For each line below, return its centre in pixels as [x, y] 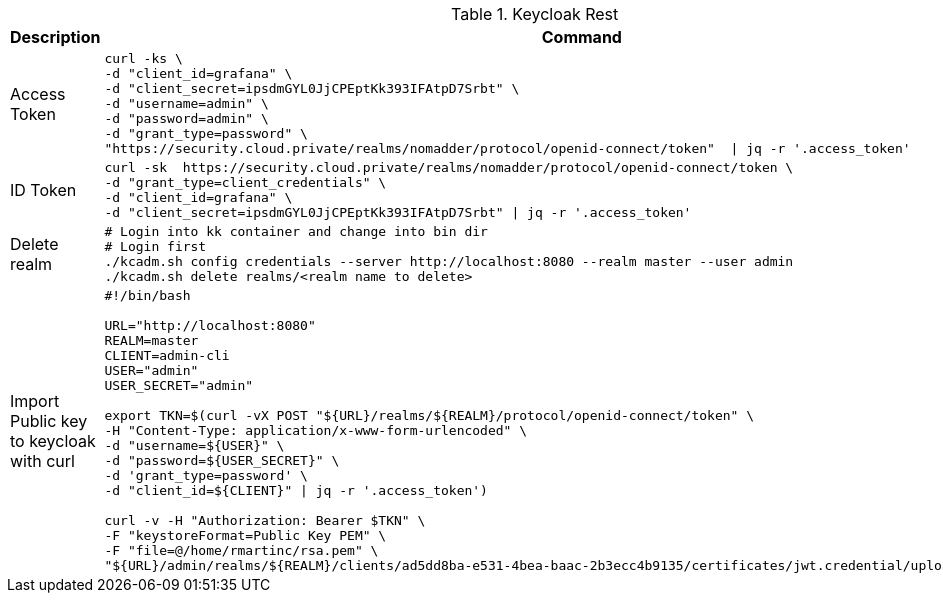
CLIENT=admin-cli [167, 355]
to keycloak [53, 440]
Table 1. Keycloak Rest [535, 14]
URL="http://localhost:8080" [210, 325]
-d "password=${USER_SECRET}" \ [222, 460]
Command [581, 37]
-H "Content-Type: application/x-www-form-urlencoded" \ [316, 430]
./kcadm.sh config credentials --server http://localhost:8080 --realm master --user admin [449, 261]
